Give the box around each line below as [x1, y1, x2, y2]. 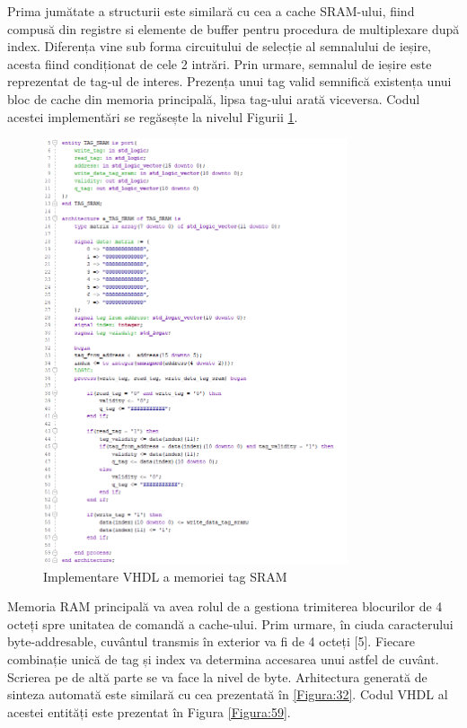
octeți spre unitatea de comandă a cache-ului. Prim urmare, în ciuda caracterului [7, 614, 454, 633]
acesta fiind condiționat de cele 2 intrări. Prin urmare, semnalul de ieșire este [7, 54, 432, 73]
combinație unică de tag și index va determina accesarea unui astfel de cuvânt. [7, 650, 439, 669]
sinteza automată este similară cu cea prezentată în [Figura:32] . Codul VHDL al [7, 685, 448, 704]
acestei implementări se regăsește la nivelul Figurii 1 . [7, 107, 298, 126]
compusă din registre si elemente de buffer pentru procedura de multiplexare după [7, 19, 460, 38]
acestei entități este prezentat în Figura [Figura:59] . [7, 702, 291, 721]
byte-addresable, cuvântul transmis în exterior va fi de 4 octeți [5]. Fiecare [7, 632, 416, 651]
